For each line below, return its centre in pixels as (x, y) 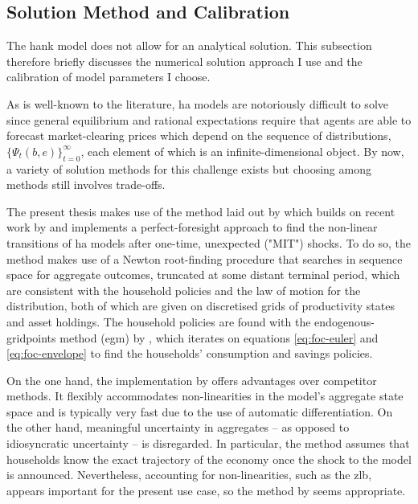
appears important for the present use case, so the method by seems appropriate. (206, 490)
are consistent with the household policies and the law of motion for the (184, 290)
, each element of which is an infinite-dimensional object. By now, (242, 151)
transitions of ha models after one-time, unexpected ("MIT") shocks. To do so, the (209, 242)
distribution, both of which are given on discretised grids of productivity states (201, 306)
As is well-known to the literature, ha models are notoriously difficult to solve (197, 103)
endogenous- (344, 321)
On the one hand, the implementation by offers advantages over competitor (192, 380)
